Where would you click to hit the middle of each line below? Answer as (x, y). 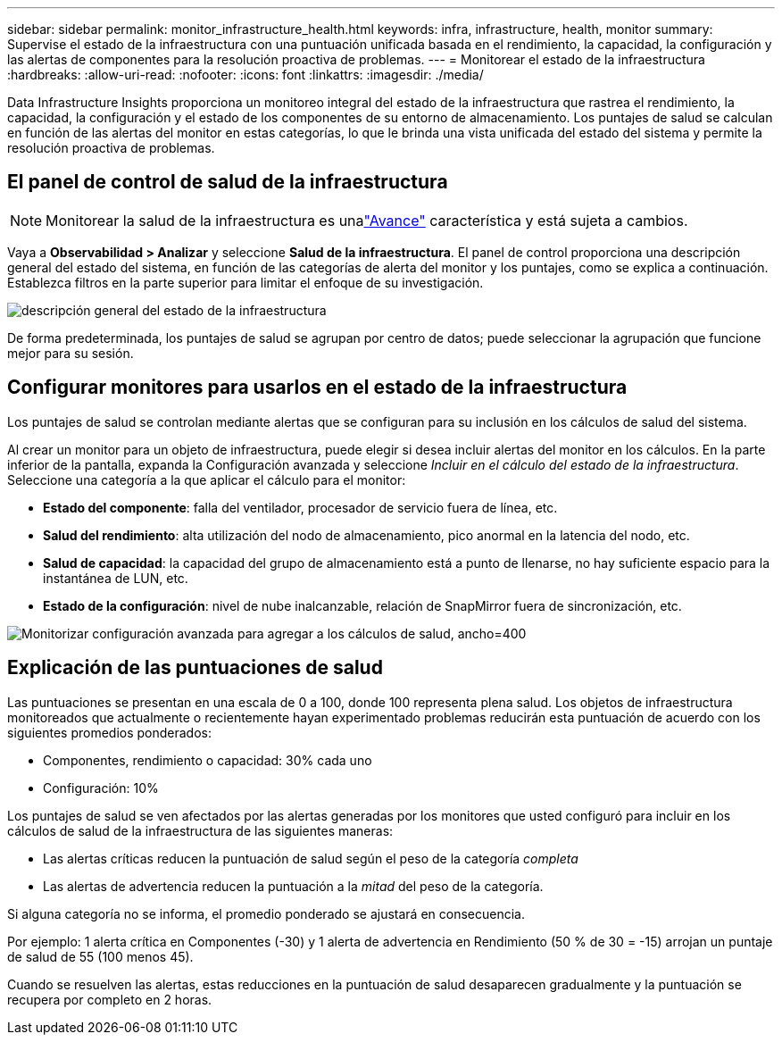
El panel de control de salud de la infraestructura (228, 182)
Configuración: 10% (101, 788)
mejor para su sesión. (71, 353)
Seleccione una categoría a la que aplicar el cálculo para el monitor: (207, 479)
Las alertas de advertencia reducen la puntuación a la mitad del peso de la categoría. (293, 886)
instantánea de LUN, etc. (116, 578)
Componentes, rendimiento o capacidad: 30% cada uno (208, 760)
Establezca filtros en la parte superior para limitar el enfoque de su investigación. (245, 282)
